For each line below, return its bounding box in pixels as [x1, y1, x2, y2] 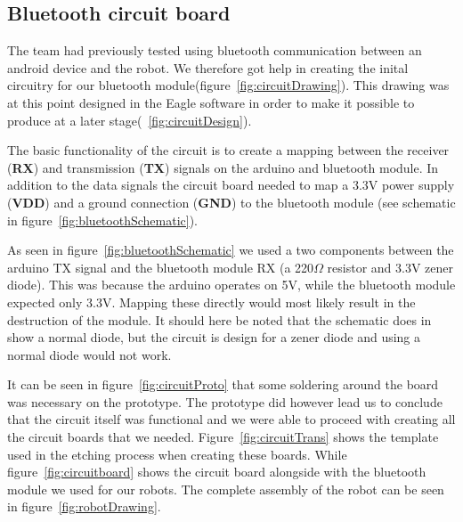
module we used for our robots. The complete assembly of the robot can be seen [7, 479, 444, 498]
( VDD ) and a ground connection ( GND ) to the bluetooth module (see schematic [7, 192, 456, 211]
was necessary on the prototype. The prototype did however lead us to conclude [7, 392, 443, 411]
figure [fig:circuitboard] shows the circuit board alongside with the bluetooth [7, 462, 426, 481]
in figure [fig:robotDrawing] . [7, 497, 161, 516]
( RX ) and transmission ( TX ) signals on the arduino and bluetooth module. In [7, 158, 439, 176]
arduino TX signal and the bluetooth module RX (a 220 [7, 257, 314, 276]
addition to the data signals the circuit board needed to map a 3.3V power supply [7, 175, 455, 194]
